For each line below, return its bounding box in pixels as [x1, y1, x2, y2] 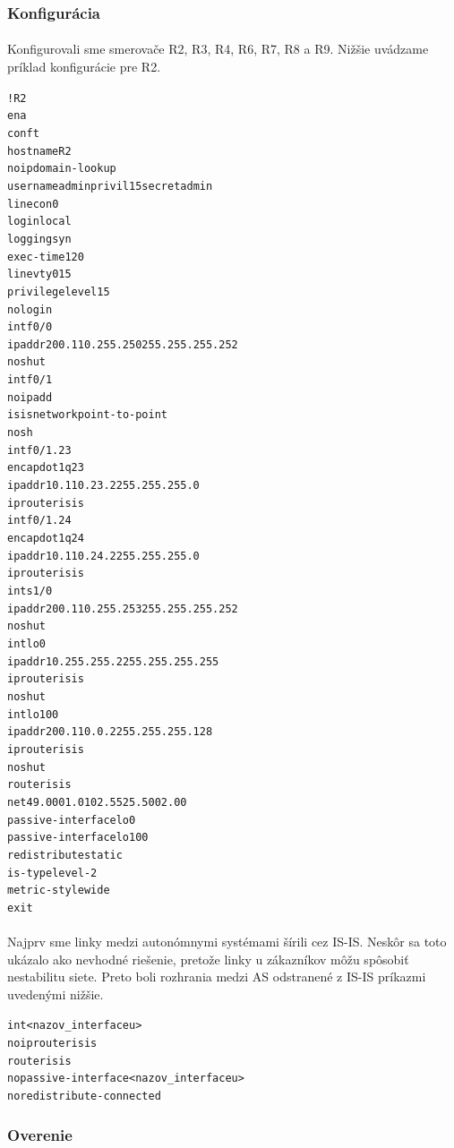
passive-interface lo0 [7, 813, 136, 827]
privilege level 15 [7, 285, 110, 298]
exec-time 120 [7, 250, 84, 263]
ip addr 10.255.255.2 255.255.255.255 [7, 655, 219, 668]
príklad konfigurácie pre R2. [7, 57, 161, 76]
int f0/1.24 [7, 514, 72, 527]
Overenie [7, 1123, 73, 1145]
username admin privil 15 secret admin [7, 179, 213, 193]
